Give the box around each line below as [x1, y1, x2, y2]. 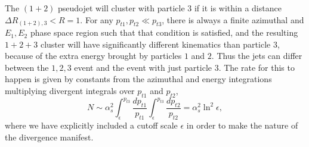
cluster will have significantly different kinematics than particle [40, 37, 271, 50]
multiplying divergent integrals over [5, 85, 135, 97]
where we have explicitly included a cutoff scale [5, 119, 178, 132]
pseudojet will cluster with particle [58, 2, 185, 14]
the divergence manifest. [5, 130, 94, 143]
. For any [80, 13, 113, 26]
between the [5, 61, 49, 73]
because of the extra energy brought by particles [5, 49, 182, 62]
